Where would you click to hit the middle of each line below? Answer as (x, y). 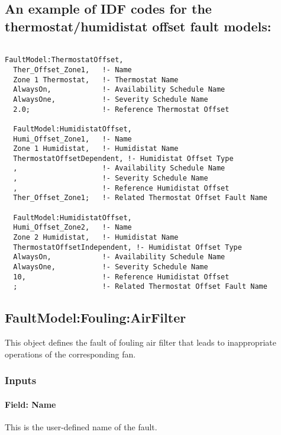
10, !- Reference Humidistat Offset (121, 277)
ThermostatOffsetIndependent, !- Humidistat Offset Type (127, 247)
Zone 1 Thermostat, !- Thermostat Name (96, 80)
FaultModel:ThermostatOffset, (64, 60)
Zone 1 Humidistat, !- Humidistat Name (96, 149)
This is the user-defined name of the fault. (81, 427)
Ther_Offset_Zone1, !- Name (72, 70)
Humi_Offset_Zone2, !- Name (72, 228)
